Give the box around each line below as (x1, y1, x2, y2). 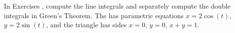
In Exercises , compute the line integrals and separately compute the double (4, 1, 231, 11)
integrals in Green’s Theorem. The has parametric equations (4, 10, 184, 20)
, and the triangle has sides (46, 20, 127, 30)
